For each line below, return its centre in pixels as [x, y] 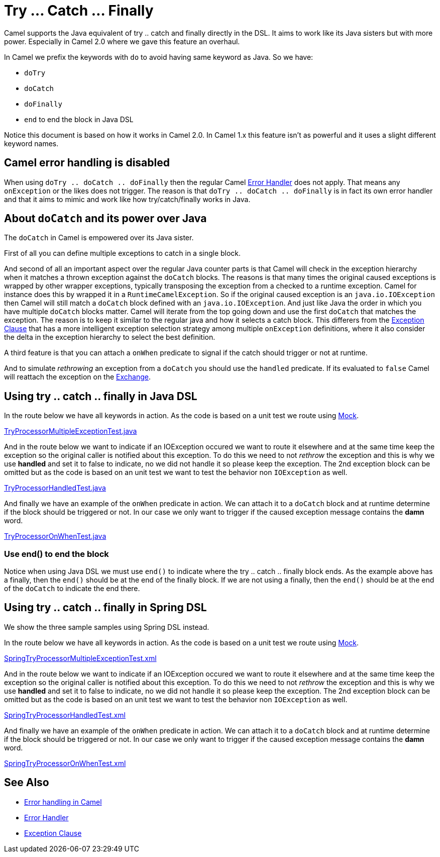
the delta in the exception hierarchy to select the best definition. [110, 337]
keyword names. [31, 143]
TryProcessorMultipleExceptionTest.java [71, 431]
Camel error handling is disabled [87, 163]
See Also [27, 783]
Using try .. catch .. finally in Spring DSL [105, 608]
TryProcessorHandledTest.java [55, 488]
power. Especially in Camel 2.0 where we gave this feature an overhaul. [122, 41]
